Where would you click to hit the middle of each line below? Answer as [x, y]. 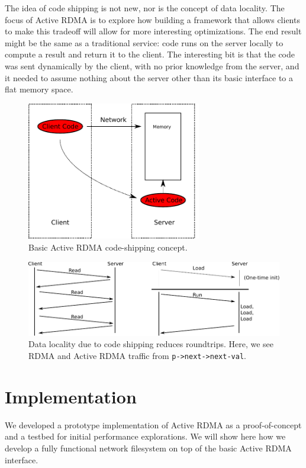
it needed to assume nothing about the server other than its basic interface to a [149, 77]
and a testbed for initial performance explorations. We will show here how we [145, 436]
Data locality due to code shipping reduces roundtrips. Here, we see [151, 344]
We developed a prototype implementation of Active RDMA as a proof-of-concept [153, 424]
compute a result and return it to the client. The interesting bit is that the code [150, 54]
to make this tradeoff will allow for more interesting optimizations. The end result [153, 31]
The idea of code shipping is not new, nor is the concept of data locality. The [145, 8]
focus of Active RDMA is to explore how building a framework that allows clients [152, 19]
